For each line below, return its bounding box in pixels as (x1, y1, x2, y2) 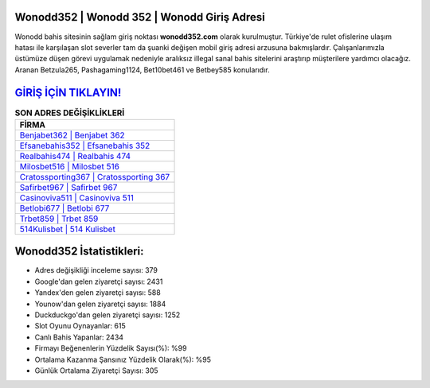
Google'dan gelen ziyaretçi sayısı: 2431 (34, 277, 163, 286)
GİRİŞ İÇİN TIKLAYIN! (14, 86, 122, 99)
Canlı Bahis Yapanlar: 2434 (34, 332, 123, 342)
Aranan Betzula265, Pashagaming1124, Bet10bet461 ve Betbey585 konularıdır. (14, 64, 270, 75)
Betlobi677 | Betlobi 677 (19, 203, 110, 214)
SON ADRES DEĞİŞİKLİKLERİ (14, 107, 125, 118)
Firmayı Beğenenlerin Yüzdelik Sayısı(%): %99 (34, 343, 187, 353)
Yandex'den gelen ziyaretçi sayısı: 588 (34, 288, 161, 297)
